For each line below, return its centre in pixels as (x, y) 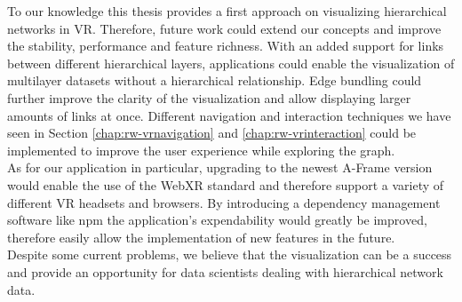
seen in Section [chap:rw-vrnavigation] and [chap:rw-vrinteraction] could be (212, 133)
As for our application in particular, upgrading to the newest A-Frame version (220, 167)
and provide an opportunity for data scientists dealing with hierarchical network (225, 271)
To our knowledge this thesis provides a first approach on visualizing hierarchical (227, 11)
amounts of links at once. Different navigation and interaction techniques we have (229, 115)
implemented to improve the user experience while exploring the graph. (201, 150)
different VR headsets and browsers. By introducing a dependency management (224, 202)
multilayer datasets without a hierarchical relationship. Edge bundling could (215, 80)
